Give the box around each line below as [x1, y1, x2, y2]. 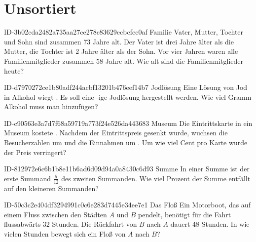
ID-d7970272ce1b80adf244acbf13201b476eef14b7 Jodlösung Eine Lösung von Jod [4, 82, 248, 92]
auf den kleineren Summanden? [4, 183, 99, 193]
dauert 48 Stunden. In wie [170, 219, 250, 229]
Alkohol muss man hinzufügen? [4, 101, 98, 112]
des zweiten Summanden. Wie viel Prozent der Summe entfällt [61, 173, 251, 183]
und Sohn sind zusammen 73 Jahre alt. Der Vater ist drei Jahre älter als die [4, 36, 234, 46]
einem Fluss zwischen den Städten [4, 209, 107, 219]
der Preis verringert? [4, 147, 67, 157]
